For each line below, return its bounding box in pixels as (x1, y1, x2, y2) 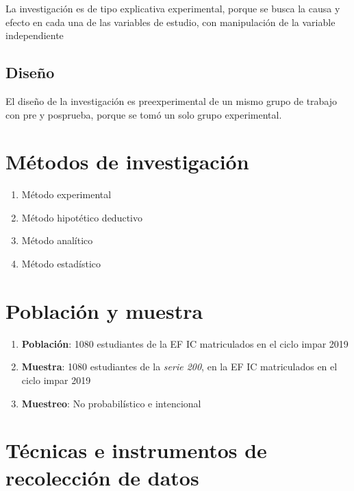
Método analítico (21, 233, 93, 248)
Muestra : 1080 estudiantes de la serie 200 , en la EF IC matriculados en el (21, 359, 338, 374)
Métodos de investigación (5, 147, 249, 176)
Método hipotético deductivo (21, 210, 142, 224)
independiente (5, 28, 64, 43)
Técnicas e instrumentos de (5, 436, 267, 464)
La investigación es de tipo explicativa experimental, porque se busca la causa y (5, 1, 340, 15)
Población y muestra (5, 296, 203, 324)
